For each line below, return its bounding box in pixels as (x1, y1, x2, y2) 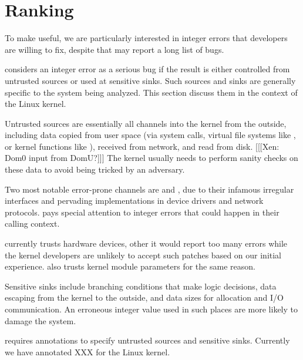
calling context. (5, 217, 60, 230)
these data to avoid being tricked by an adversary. (5, 163, 185, 176)
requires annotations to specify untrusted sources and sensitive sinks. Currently (5, 334, 290, 346)
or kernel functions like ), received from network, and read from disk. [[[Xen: (5, 140, 280, 152)
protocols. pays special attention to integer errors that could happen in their (5, 206, 280, 218)
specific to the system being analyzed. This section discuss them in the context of (5, 86, 298, 98)
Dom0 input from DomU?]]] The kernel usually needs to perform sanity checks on (5, 152, 298, 164)
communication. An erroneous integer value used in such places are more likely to (5, 303, 298, 315)
